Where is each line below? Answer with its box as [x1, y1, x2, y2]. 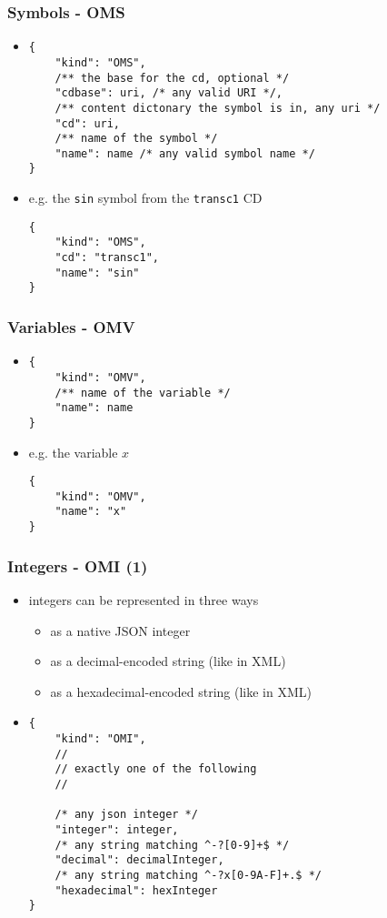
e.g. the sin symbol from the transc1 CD [28, 188, 263, 207]
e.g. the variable [28, 442, 118, 461]
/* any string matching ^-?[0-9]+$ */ [55, 838, 290, 852]
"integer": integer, [55, 822, 179, 836]
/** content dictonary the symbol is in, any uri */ [55, 101, 381, 115]
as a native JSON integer [50, 620, 191, 640]
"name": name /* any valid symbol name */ [55, 146, 315, 160]
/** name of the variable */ [55, 386, 231, 399]
